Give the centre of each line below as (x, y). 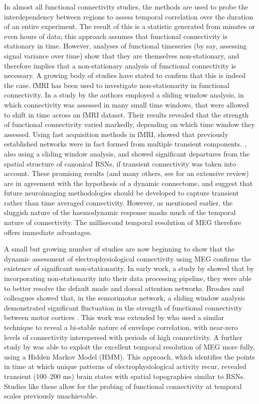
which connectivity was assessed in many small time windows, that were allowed (127, 104)
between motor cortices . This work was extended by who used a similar (114, 317)
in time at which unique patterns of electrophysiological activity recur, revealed (125, 366)
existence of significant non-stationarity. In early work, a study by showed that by (129, 268)
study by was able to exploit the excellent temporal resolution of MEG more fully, (129, 347)
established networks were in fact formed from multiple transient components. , (125, 144)
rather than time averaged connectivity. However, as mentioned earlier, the (119, 202)
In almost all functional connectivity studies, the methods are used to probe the (126, 6)
